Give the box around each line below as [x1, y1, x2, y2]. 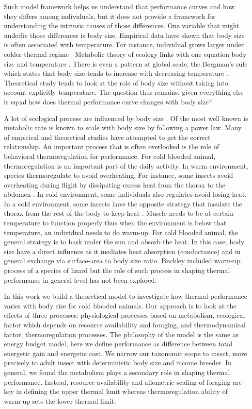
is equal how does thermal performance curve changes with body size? [4, 96, 212, 106]
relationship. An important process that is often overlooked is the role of [4, 141, 219, 152]
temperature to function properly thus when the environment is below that [4, 218, 227, 228]
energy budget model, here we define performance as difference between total [4, 339, 233, 349]
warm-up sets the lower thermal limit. [4, 395, 116, 406]
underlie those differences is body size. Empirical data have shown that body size [4, 30, 245, 40]
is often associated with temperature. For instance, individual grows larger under [4, 39, 244, 50]
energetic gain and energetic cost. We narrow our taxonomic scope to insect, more [4, 348, 247, 358]
